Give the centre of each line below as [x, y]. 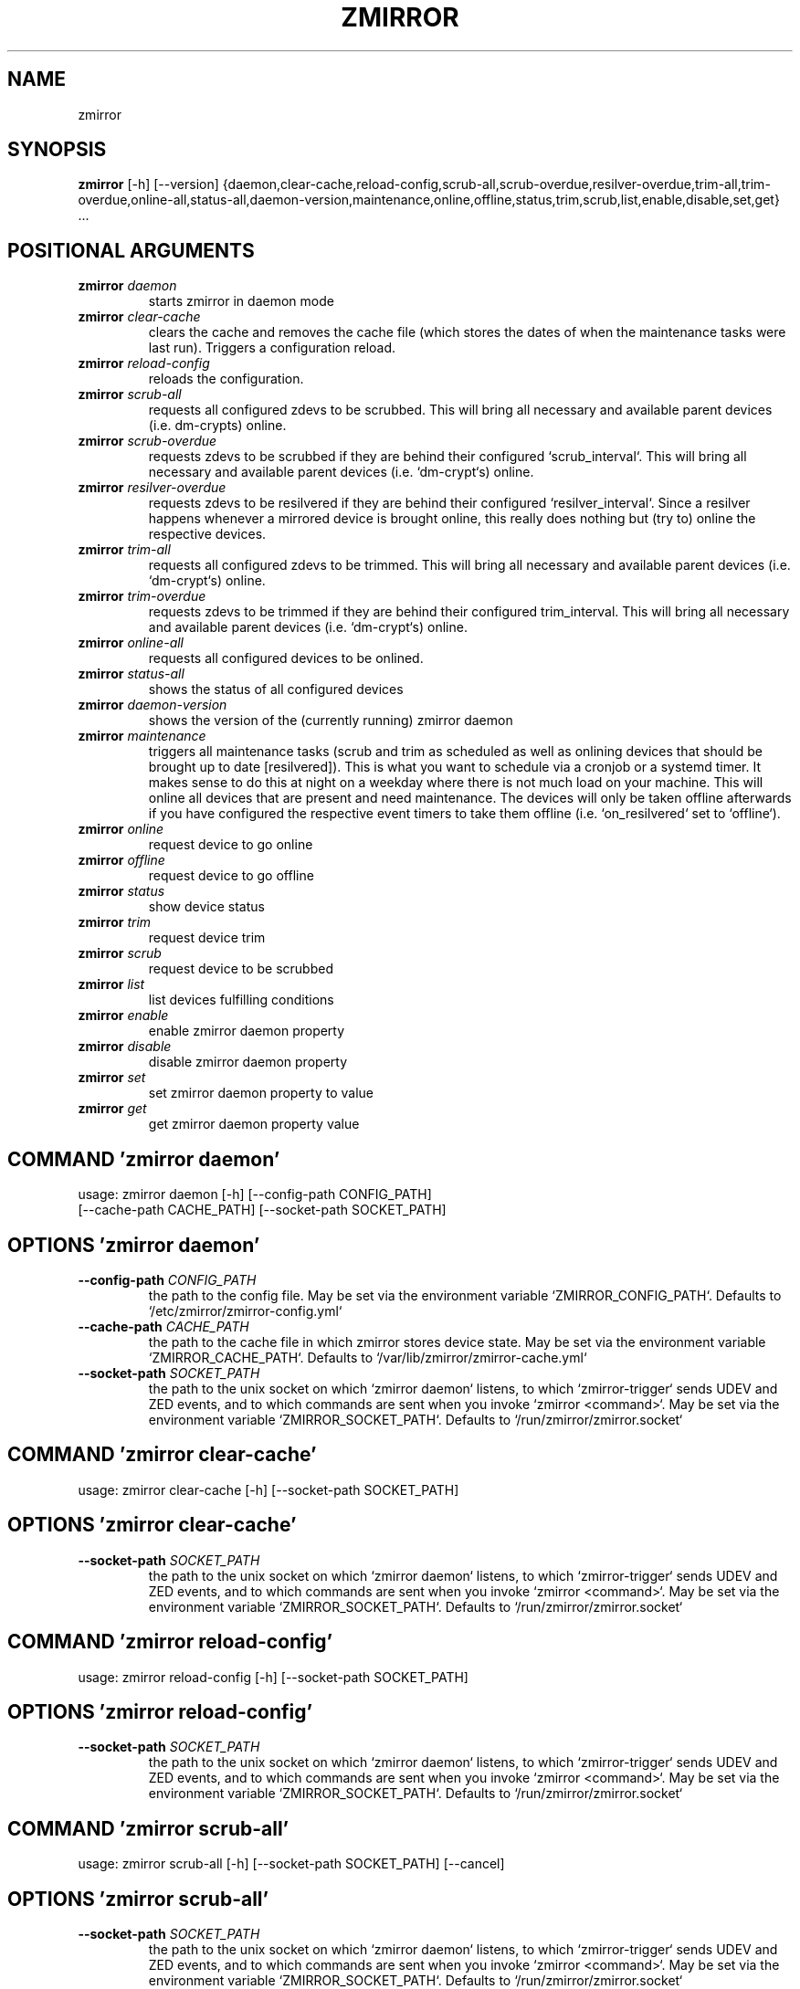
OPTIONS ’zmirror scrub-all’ [138, 1899]
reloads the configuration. [226, 379]
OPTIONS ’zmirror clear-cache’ [152, 1525]
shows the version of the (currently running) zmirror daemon [331, 721]
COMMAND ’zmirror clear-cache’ [162, 1455]
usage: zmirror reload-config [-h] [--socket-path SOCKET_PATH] [273, 1677]
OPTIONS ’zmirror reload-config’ [160, 1711]
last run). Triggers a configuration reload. [272, 348]
